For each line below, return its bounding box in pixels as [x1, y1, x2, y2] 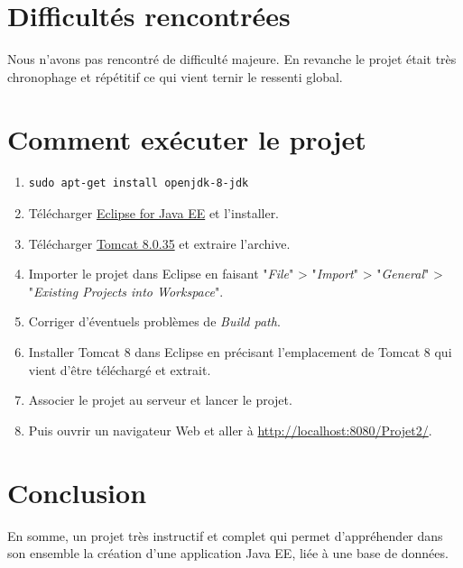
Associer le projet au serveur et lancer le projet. [28, 390, 292, 409]
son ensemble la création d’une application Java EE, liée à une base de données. [7, 544, 449, 563]
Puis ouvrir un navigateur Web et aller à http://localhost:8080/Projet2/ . [28, 420, 432, 439]
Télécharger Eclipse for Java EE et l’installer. [28, 204, 280, 223]
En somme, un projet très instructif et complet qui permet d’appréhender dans [7, 526, 443, 545]
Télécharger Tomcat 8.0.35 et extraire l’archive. [28, 234, 291, 252]
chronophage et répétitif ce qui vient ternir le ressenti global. [7, 67, 343, 86]
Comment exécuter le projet [7, 120, 366, 157]
